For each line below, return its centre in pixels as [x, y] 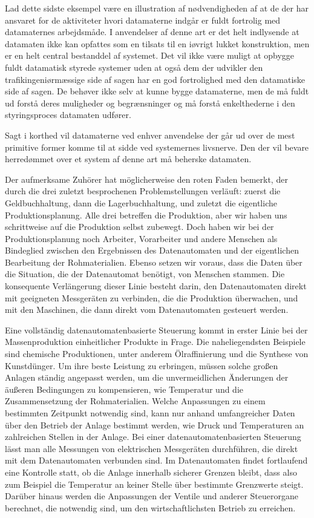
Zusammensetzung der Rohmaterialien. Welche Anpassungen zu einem [135, 401]
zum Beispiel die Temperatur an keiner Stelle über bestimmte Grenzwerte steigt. [154, 484]
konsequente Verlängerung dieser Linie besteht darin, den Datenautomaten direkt [156, 286]
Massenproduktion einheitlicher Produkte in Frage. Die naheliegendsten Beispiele [155, 342]
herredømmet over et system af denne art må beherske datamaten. [128, 159]
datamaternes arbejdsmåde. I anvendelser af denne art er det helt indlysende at [152, 32]
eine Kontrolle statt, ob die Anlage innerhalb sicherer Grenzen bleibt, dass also [151, 472]
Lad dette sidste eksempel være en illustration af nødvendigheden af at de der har [157, 8]
